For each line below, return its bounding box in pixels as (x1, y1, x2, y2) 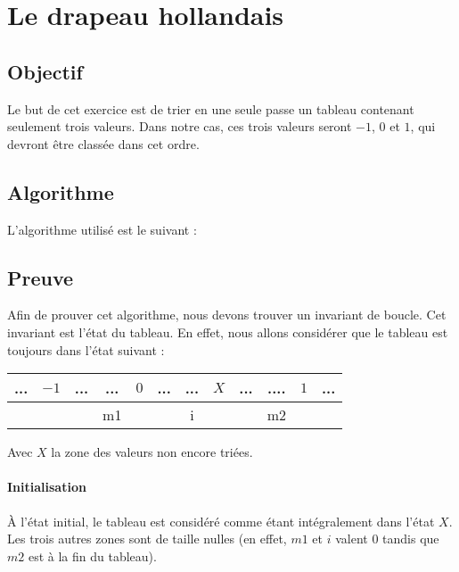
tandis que (382, 529, 439, 548)
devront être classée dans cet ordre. (7, 134, 200, 153)
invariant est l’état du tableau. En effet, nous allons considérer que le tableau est (7, 322, 448, 341)
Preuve (7, 263, 74, 291)
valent (335, 529, 368, 548)
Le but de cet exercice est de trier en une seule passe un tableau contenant (7, 99, 414, 118)
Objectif (7, 57, 83, 85)
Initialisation (7, 477, 86, 496)
